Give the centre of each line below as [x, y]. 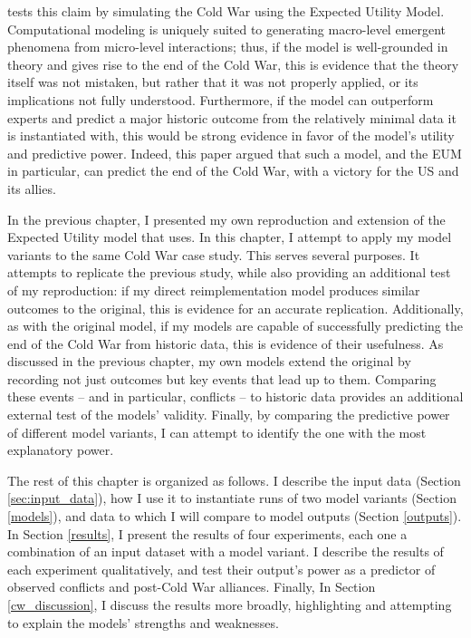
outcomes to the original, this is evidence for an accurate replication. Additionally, [235, 308]
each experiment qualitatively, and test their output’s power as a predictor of [221, 569]
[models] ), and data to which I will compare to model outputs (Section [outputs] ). [235, 516]
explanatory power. [61, 450]
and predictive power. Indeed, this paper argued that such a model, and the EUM [235, 153]
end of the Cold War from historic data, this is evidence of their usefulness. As [226, 343]
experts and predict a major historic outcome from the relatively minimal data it [232, 117]
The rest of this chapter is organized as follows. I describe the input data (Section [234, 480]
